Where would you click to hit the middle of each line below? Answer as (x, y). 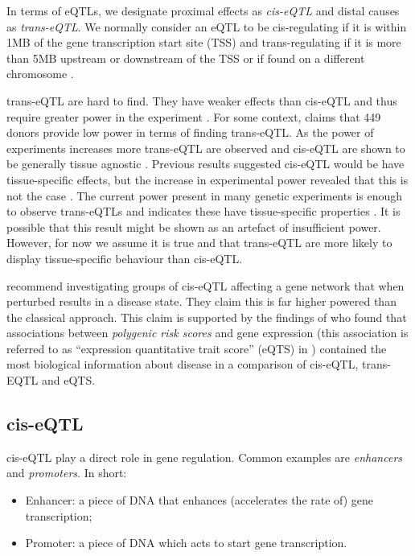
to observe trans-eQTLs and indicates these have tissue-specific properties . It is (203, 211)
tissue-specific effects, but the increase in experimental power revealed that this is (207, 179)
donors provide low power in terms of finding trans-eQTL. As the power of (190, 132)
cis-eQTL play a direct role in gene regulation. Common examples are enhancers (205, 457)
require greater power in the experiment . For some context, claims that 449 (194, 116)
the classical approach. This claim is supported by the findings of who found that (207, 317)
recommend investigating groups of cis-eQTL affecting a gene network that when (205, 285)
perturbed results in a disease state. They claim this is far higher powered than (201, 301)
